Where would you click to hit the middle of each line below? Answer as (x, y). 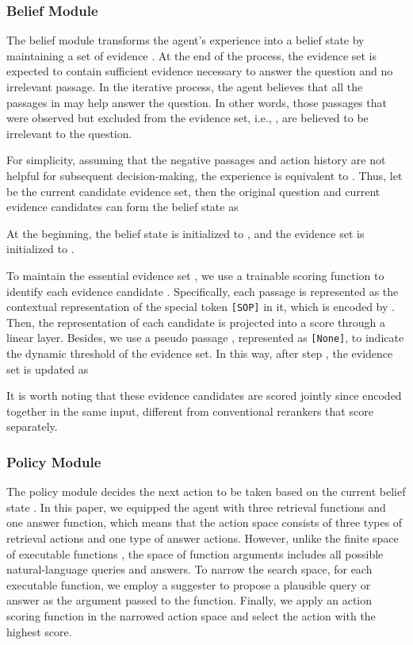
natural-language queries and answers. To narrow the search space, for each (189, 569)
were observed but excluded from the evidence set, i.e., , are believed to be (187, 118)
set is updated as (48, 369)
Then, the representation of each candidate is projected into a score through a (196, 322)
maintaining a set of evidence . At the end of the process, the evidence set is (192, 55)
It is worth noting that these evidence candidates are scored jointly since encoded (204, 395)
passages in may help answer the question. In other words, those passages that (197, 102)
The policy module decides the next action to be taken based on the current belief (206, 491)
